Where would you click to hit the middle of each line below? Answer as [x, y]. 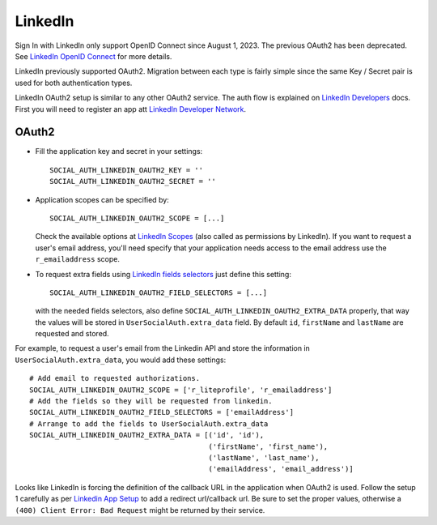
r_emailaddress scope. [78, 259]
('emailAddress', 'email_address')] [281, 469]
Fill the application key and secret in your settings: [119, 152]
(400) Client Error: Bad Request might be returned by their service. [140, 510]
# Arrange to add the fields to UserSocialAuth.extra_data [149, 424]
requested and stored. [72, 334]
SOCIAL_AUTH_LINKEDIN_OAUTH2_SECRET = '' [133, 181]
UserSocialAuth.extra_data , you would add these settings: [121, 360]
